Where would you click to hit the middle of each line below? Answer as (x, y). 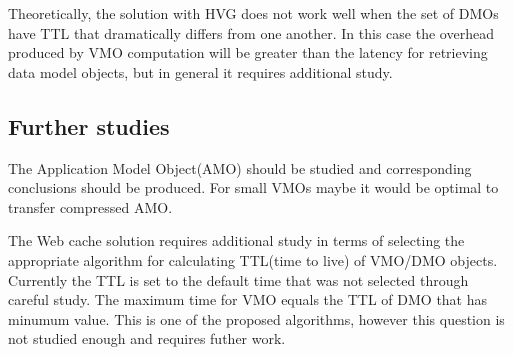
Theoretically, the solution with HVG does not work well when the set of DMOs (253, 13)
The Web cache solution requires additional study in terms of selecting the (236, 240)
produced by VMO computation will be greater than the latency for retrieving (248, 52)
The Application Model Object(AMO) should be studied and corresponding (240, 167)
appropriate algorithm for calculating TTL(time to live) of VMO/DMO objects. (253, 259)
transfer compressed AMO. (90, 206)
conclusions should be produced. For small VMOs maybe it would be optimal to (253, 187)
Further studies (89, 125)
